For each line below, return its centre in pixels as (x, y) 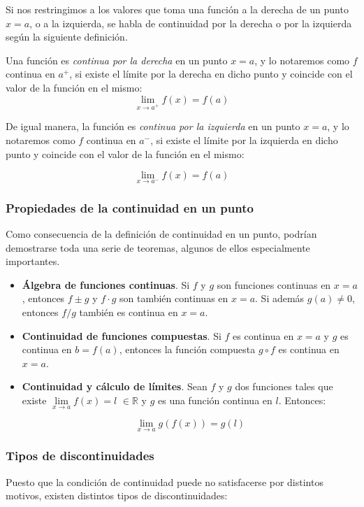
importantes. (33, 261)
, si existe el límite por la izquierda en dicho (244, 140)
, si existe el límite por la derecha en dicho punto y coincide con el (211, 74)
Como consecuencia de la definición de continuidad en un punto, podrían (161, 234)
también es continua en (129, 312)
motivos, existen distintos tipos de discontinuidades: (117, 495)
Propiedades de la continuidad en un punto (130, 207)
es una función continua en (215, 400)
